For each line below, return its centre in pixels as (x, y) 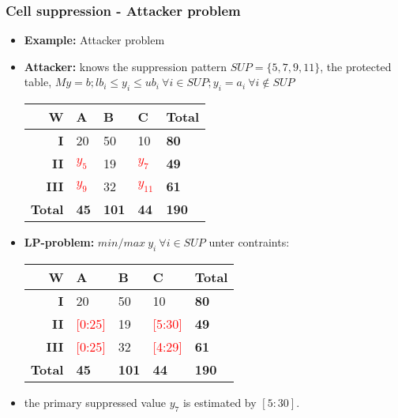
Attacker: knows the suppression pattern (126, 66)
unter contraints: (249, 242)
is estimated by (220, 402)
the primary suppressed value (95, 402)
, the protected (356, 66)
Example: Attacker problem (94, 40)
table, (38, 82)
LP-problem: (59, 242)
